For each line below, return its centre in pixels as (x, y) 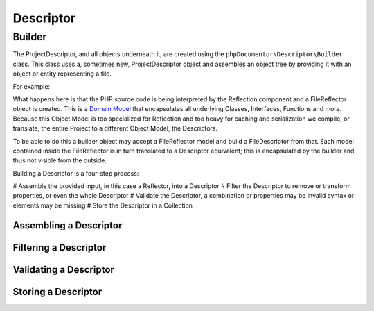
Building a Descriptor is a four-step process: (76, 173)
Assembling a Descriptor (68, 225)
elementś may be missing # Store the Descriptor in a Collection (103, 205)
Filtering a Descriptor (60, 247)
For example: (32, 86)
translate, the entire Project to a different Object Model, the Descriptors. (115, 128)
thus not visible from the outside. (60, 160)
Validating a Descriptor (63, 270)
